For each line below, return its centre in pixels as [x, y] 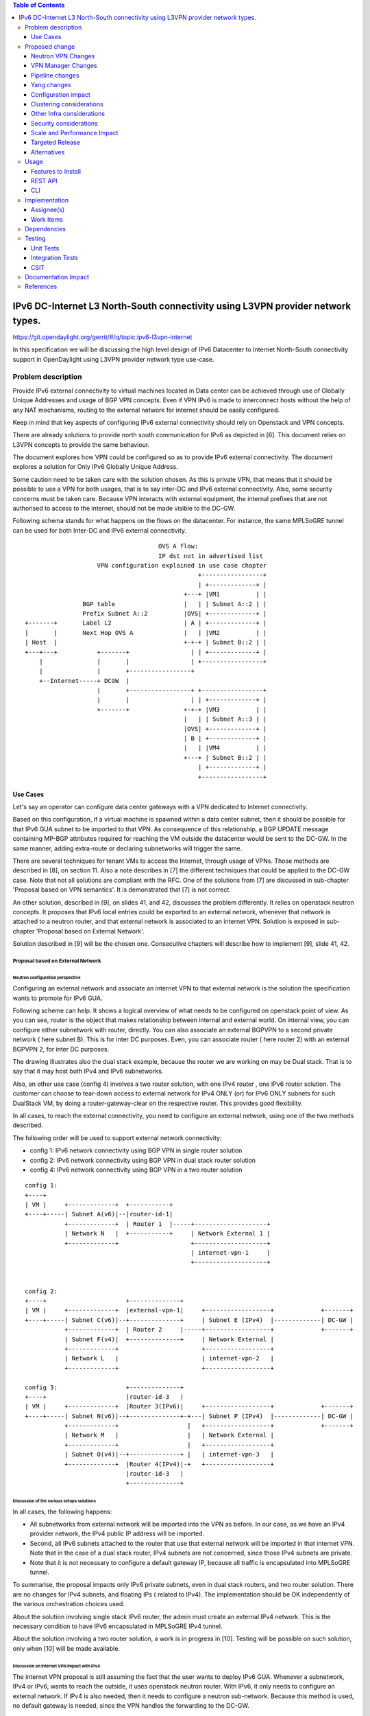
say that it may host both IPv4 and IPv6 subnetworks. [88, 1071]
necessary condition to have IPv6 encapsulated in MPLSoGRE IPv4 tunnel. [118, 1626]
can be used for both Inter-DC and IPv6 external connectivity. [100, 530]
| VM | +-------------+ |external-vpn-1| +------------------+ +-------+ [189, 1310]
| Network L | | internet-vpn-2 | [169, 1358]
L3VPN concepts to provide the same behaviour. [81, 444]
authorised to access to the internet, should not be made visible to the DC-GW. [124, 509]
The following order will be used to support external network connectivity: [117, 1138]
